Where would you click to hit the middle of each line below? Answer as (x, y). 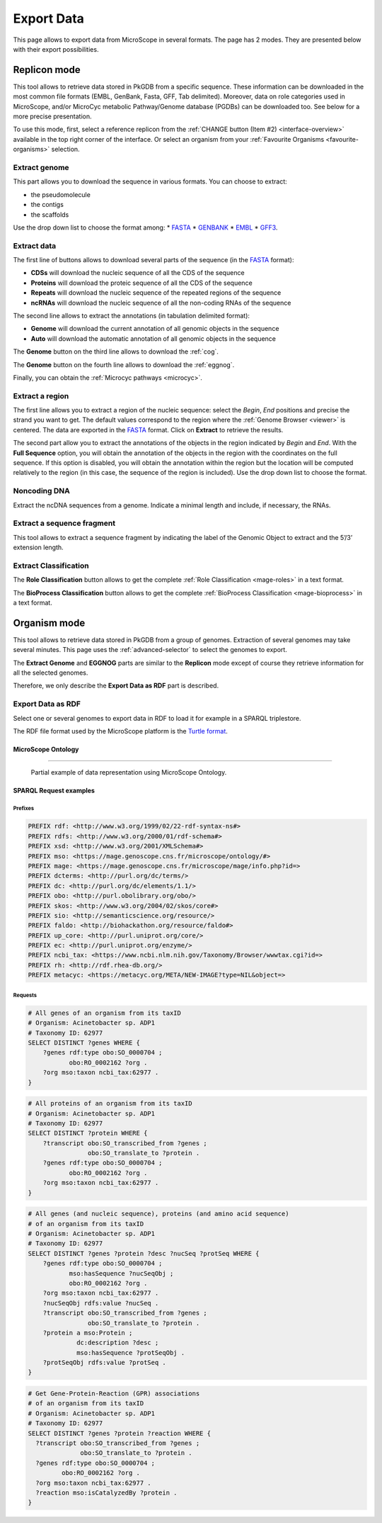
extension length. (38, 547)
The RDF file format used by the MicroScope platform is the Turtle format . (120, 731)
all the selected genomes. (51, 673)
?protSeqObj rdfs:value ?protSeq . (104, 1363)
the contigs (47, 205)
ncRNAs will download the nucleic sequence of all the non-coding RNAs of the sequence (161, 303)
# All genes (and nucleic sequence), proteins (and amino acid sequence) (158, 1214)
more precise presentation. (52, 116)
